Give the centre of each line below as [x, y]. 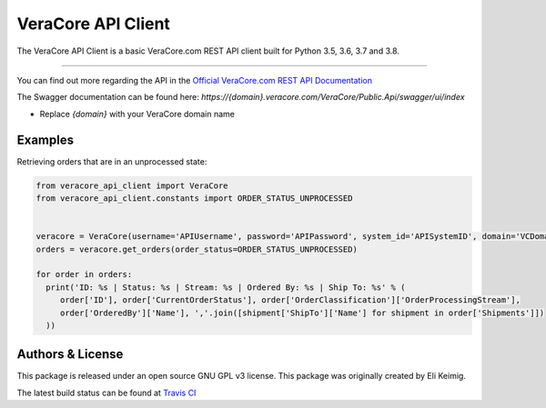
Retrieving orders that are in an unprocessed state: [112, 161]
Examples [45, 139]
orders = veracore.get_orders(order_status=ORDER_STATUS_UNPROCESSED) [197, 249]
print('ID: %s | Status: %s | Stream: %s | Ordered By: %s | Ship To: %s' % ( [226, 287]
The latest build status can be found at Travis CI [106, 393]
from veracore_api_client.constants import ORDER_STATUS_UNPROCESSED [194, 199]
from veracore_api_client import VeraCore [132, 185]
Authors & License [70, 354]
